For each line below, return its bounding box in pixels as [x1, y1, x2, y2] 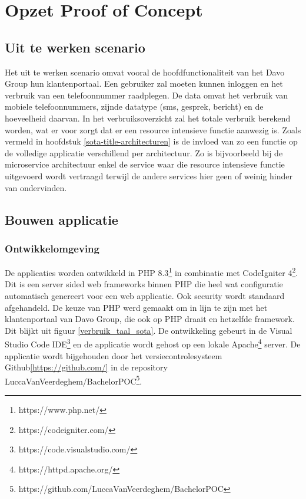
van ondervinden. [5, 181, 67, 193]
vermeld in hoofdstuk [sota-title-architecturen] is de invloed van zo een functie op [5, 135, 298, 147]
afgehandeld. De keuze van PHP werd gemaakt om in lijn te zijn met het [5, 301, 268, 313]
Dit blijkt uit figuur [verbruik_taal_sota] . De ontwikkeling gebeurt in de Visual [5, 324, 292, 336]
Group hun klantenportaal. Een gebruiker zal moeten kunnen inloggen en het [5, 77, 283, 90]
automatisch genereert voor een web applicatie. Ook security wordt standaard [5, 289, 285, 301]
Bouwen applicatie [5, 210, 118, 228]
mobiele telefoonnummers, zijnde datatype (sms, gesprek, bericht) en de [5, 100, 264, 113]
